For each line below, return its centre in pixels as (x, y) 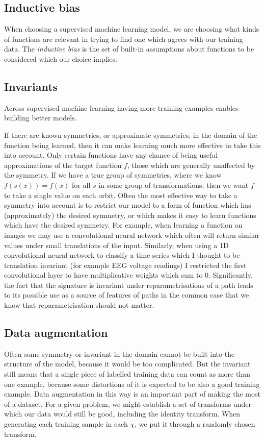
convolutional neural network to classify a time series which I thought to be (122, 255)
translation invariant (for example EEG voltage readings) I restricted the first (125, 265)
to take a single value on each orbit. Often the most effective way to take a (121, 195)
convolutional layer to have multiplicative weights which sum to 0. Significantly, (128, 275)
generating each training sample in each (66, 424)
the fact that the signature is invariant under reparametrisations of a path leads (129, 285)
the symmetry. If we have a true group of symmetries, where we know (113, 175)
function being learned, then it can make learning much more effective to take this (132, 145)
